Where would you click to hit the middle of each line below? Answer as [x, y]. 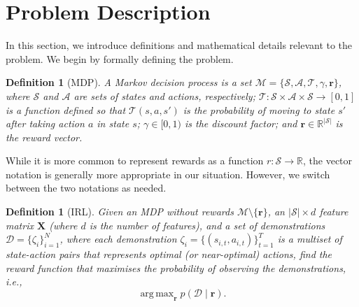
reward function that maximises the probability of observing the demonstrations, [176, 267]
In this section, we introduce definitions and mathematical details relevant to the [179, 45]
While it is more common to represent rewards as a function [135, 160]
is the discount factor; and [241, 123]
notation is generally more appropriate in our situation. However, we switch [168, 174]
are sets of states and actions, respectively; [164, 95]
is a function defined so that [66, 109]
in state [113, 123]
